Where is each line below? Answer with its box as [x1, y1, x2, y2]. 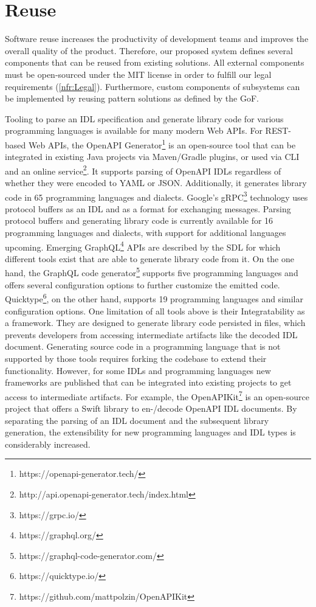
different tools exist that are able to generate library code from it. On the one [5, 252, 294, 265]
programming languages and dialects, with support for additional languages [5, 226, 286, 238]
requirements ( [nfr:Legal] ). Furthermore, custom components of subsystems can [5, 80, 300, 92]
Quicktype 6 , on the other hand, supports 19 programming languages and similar [5, 291, 303, 305]
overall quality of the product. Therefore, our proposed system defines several [5, 44, 293, 57]
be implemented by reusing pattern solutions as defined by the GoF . [5, 92, 259, 105]
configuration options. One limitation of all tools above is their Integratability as [5, 304, 305, 317]
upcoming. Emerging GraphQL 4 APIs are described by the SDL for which [5, 238, 281, 253]
